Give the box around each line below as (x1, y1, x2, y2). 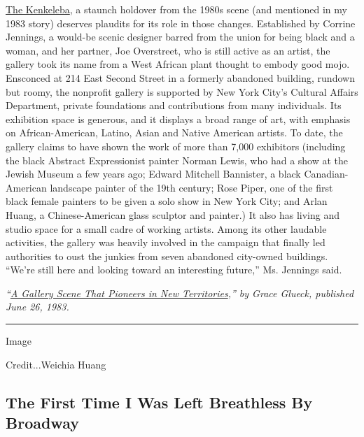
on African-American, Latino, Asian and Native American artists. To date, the (6, 125, 343, 140)
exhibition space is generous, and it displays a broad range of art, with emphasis (6, 111, 351, 126)
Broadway (6, 412, 79, 434)
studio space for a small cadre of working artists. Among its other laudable (6, 221, 327, 236)
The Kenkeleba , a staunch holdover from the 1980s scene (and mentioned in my (6, 2, 347, 16)
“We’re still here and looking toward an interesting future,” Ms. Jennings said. (6, 262, 342, 277)
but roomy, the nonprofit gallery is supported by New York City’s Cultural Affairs (6, 84, 358, 99)
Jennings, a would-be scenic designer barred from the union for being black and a (6, 29, 355, 44)
